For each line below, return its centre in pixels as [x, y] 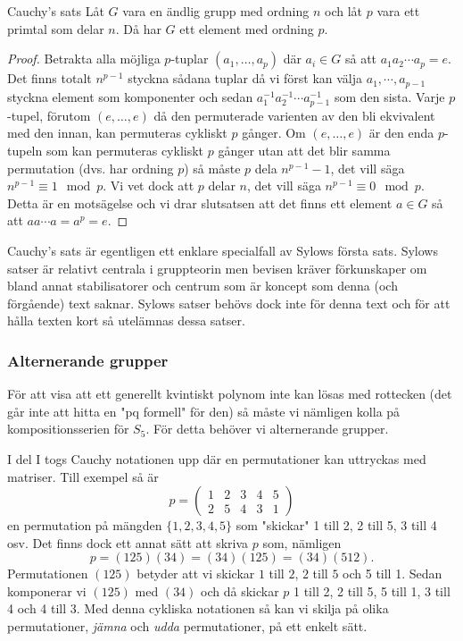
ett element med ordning [247, 28]
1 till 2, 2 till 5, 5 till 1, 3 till [372, 590]
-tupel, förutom [49, 115]
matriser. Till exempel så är [83, 476]
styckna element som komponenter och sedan [130, 96]
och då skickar [240, 590]
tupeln [25, 150]
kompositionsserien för [68, 429]
